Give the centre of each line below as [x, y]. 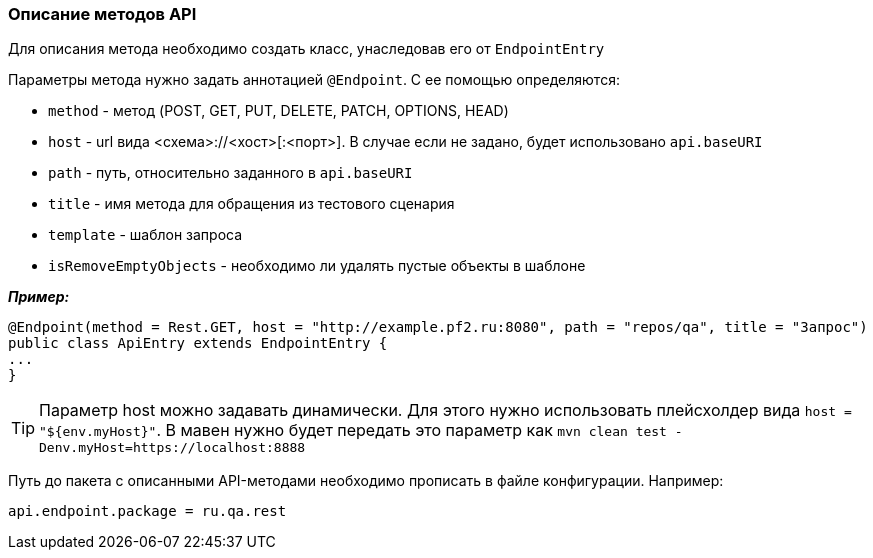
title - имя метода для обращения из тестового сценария [251, 204]
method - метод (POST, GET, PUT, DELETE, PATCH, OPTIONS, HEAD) [278, 111]
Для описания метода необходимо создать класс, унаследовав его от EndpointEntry [306, 49]
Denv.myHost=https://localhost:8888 [172, 448]
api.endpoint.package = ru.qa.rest [147, 511]
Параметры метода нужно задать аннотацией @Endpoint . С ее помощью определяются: [314, 80]
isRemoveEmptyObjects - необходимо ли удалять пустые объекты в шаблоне [317, 266]
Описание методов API [102, 14]
